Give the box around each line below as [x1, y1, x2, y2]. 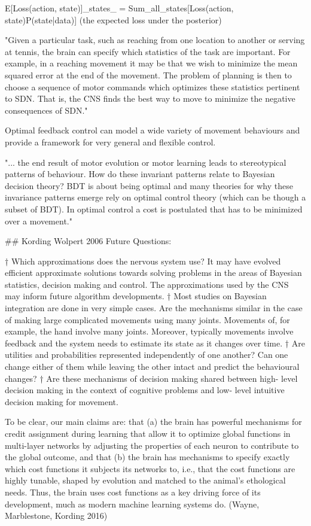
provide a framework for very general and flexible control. [5, 135, 216, 148]
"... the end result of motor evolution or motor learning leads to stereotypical [5, 156, 286, 168]
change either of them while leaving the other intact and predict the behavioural [5, 360, 300, 373]
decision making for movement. [5, 395, 118, 408]
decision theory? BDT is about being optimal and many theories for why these [5, 179, 293, 191]
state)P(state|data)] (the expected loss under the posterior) [5, 13, 222, 26]
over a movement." [5, 214, 72, 227]
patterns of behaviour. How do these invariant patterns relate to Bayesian [5, 168, 275, 180]
